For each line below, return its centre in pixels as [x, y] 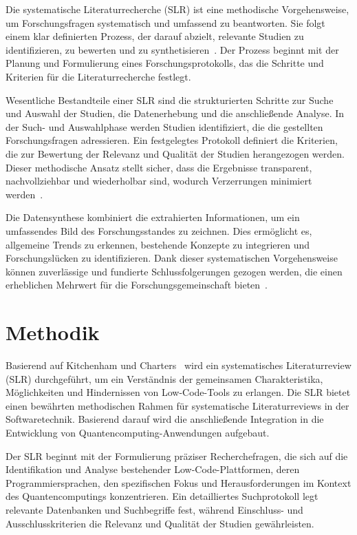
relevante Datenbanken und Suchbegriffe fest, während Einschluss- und [154, 509]
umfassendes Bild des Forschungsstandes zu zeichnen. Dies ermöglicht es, [159, 230]
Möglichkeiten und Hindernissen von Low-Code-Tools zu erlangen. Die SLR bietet [178, 392]
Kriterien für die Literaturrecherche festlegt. [98, 76]
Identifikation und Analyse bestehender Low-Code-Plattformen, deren [153, 469]
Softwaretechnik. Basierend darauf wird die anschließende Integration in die [165, 419]
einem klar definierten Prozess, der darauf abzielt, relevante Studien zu [155, 36]
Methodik [53, 332]
